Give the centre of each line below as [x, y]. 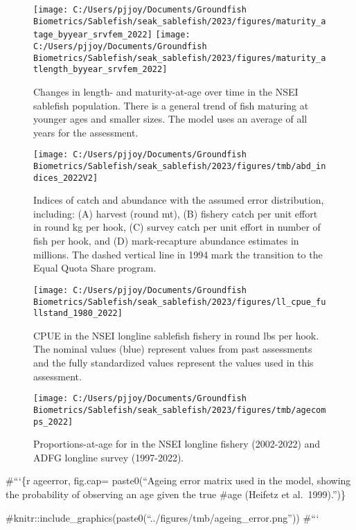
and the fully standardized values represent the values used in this [173, 362]
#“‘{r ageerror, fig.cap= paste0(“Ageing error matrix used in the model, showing [178, 480]
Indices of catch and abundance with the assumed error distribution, [179, 200]
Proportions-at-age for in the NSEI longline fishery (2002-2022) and [177, 444]
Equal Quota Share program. [95, 268]
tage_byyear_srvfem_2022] [93, 35]
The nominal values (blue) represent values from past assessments [173, 349]
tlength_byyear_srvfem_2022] [100, 70]
